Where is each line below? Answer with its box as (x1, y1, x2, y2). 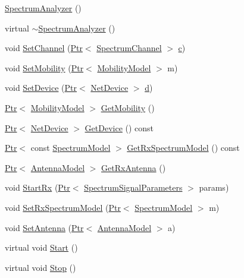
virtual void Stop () (5, 261, 76, 273)
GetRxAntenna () (101, 161, 166, 173)
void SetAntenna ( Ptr (5, 221, 84, 233)
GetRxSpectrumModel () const (127, 141, 240, 154)
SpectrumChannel (96, 42, 162, 54)
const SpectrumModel (30, 141, 111, 154)
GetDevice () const (85, 121, 154, 134)
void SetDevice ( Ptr (5, 81, 77, 94)
